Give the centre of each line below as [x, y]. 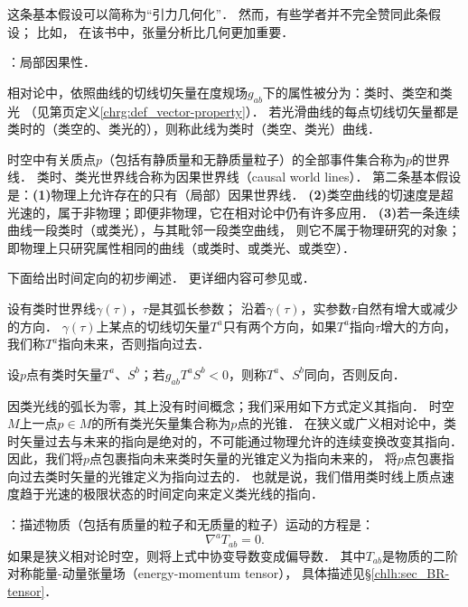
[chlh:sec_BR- [410, 573]
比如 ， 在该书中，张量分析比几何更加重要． [165, 31]
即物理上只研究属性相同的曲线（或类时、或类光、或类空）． [181, 247]
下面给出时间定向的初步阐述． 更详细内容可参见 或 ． [161, 278]
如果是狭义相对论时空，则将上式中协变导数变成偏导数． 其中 [187, 555]
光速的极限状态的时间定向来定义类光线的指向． [184, 494]
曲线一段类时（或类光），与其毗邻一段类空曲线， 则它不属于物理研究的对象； [234, 230]
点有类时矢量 [65, 374]
